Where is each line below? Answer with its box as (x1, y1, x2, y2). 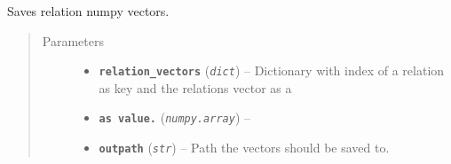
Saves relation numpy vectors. (7, 2, 170, 20)
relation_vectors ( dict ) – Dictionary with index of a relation (99, 61, 445, 80)
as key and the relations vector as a (99, 78, 292, 97)
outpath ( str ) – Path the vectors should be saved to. (99, 138, 390, 157)
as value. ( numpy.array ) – (99, 108, 250, 127)
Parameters (42, 31, 104, 50)
